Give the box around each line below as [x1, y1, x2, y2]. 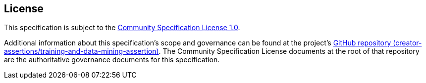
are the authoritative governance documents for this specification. [4, 55, 220, 64]
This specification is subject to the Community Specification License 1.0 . [4, 23, 240, 32]
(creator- [393, 39, 422, 47]
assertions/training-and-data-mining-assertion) [4, 47, 159, 56]
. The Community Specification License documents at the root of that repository [159, 47, 420, 56]
